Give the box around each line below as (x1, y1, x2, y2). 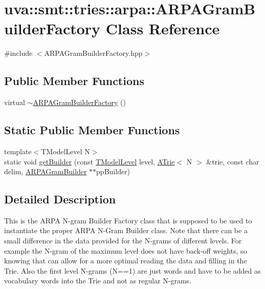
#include (4, 48, 33, 58)
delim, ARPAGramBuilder (4, 166, 87, 177)
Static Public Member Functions (4, 122, 180, 138)
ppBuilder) (96, 166, 130, 177)
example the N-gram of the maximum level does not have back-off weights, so (4, 245, 247, 256)
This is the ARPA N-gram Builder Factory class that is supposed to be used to (4, 215, 252, 225)
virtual (4, 97, 25, 108)
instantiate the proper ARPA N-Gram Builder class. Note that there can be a (4, 225, 248, 236)
